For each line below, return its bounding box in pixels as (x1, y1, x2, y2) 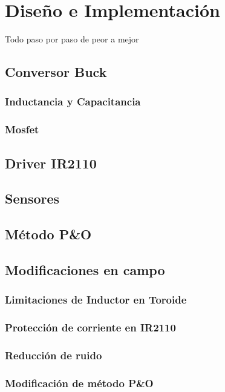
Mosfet (5, 122, 39, 137)
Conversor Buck (5, 62, 107, 81)
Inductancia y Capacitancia (5, 94, 141, 109)
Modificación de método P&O (5, 375, 154, 390)
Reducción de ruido (5, 347, 102, 362)
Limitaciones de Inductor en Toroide (5, 292, 187, 307)
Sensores (5, 189, 60, 208)
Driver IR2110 (5, 153, 97, 172)
